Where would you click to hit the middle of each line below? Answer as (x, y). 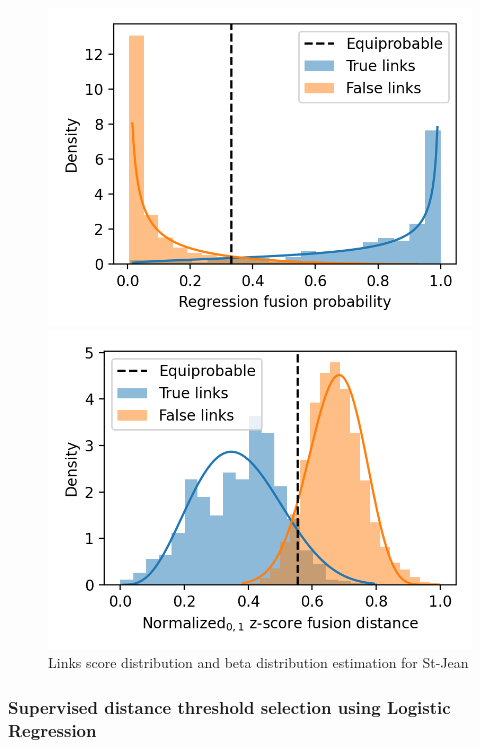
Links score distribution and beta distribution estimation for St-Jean (258, 662)
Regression (52, 729)
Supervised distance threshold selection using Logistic (229, 706)
